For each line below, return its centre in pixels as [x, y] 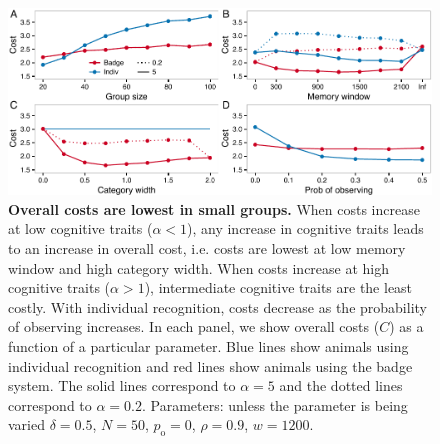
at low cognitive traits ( [80, 228]
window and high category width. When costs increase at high [199, 267]
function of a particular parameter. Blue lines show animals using [208, 345]
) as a [406, 326]
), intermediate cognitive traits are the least [278, 287]
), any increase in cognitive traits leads [305, 228]
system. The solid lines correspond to [122, 385]
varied [26, 424]
